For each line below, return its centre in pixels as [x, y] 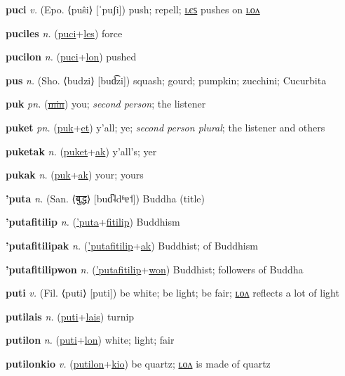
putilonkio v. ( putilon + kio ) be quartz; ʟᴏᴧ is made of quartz [138, 363]
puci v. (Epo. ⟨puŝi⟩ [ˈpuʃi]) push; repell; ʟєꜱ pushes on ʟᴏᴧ [133, 9]
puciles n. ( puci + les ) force [64, 33]
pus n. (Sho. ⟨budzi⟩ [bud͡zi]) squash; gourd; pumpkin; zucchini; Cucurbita [166, 80]
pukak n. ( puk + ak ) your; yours [75, 175]
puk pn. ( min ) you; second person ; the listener [106, 104]
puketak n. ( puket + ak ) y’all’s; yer [81, 151]
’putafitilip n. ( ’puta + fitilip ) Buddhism [93, 222]
